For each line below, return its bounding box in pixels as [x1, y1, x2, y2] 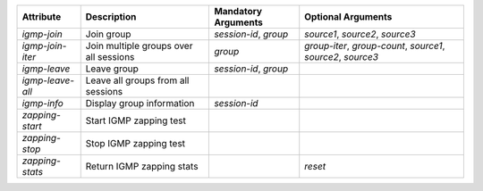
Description [85, 11, 137, 22]
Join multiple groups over [85, 40, 193, 52]
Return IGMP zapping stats [85, 161, 199, 172]
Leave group [85, 62, 139, 75]
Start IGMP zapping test [85, 114, 187, 127]
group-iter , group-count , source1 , [304, 40, 445, 52]
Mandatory [214, 5, 263, 17]
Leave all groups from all [85, 74, 190, 87]
